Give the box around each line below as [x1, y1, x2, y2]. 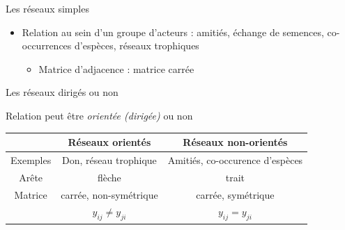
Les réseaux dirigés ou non [6, 85, 118, 99]
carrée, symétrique [196, 187, 275, 202]
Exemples [10, 152, 52, 167]
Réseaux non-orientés [183, 135, 288, 149]
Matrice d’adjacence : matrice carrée [38, 61, 194, 76]
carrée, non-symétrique [61, 187, 158, 202]
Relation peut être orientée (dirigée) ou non [6, 108, 193, 122]
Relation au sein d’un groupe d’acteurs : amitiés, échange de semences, [22, 24, 324, 39]
